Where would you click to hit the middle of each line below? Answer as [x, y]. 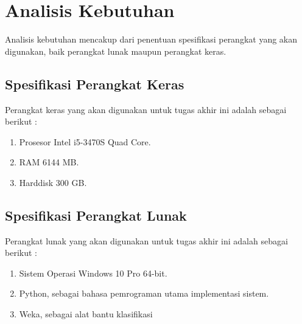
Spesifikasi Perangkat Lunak [96, 215]
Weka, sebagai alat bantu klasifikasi [86, 314]
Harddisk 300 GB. [53, 182]
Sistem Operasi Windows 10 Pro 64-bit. [93, 273]
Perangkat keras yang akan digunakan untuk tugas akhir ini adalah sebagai [146, 109]
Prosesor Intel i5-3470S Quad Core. [85, 141]
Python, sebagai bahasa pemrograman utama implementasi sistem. [144, 293]
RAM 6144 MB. [49, 162]
